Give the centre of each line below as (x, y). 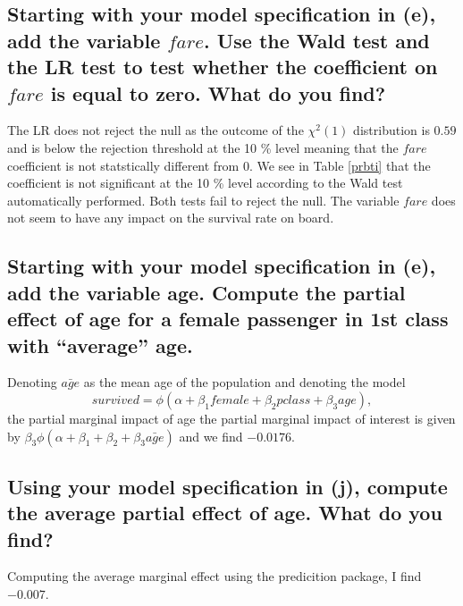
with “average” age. (100, 345)
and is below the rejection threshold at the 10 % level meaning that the (203, 147)
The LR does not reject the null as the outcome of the (156, 130)
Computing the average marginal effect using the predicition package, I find (215, 576)
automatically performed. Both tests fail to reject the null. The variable (203, 200)
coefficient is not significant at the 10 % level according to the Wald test (205, 183)
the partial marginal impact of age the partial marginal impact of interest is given (231, 418)
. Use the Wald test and (317, 40)
